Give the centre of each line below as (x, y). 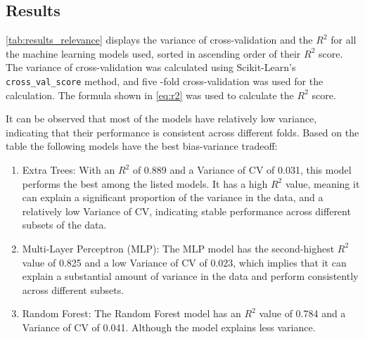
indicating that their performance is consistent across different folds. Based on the (182, 132)
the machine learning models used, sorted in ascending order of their (153, 53)
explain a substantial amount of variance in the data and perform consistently (190, 276)
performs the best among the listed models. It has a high (145, 183)
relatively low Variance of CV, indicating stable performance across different (186, 211)
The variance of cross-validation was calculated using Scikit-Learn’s (151, 67)
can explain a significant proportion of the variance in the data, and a (173, 197)
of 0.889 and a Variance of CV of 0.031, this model (242, 170)
